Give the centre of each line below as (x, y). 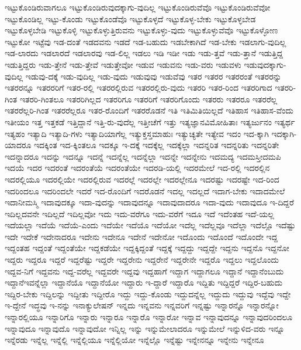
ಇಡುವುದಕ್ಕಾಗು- (265, 64)
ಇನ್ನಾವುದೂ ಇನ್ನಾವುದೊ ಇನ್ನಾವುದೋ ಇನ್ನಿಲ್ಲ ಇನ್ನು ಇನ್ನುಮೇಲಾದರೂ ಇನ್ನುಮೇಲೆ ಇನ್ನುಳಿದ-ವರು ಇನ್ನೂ (145, 328)
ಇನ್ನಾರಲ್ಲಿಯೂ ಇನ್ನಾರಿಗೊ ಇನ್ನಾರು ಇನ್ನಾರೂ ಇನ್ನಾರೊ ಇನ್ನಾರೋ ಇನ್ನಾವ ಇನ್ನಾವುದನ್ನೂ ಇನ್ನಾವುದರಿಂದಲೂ (149, 317)
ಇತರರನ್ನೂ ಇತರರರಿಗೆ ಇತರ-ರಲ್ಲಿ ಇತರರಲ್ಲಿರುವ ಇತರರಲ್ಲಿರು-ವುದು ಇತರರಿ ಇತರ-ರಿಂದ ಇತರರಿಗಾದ (139, 88)
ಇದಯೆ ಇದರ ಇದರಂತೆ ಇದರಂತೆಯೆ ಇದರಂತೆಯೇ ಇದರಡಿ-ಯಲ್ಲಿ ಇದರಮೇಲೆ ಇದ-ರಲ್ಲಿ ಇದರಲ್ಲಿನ (137, 168)
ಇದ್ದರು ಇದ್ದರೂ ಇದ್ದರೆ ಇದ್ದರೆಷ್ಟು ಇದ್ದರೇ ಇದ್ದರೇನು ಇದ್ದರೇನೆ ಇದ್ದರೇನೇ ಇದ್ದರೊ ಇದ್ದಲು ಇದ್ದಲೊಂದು (142, 260)
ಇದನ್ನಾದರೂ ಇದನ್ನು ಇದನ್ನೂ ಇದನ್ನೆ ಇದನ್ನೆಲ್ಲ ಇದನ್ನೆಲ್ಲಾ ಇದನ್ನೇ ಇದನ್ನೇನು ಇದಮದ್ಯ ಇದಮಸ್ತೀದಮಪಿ (143, 156)
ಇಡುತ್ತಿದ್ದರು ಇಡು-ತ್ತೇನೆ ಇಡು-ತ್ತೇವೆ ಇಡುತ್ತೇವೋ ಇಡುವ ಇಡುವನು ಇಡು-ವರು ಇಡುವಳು (123, 64)
